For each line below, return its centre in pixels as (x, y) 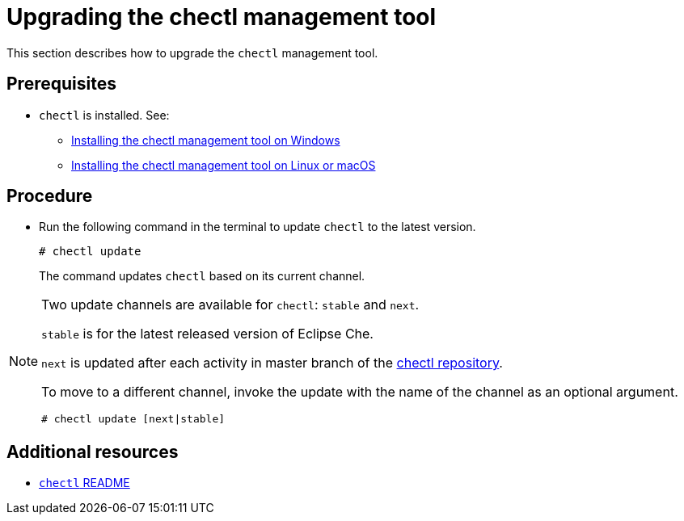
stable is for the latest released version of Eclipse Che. (207, 334)
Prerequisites (61, 84)
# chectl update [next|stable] (133, 419)
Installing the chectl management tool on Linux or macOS (224, 165)
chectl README (84, 483)
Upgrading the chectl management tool (222, 17)
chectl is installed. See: (104, 115)
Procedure (50, 196)
